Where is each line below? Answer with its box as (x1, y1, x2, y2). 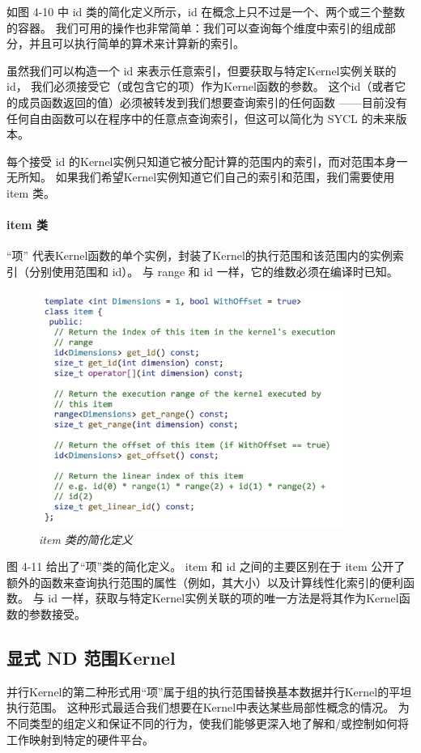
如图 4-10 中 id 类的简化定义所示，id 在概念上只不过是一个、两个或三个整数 (6, 3, 406, 19)
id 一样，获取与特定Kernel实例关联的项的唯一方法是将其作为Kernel (48, 589, 399, 606)
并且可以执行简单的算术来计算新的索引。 (28, 35, 245, 52)
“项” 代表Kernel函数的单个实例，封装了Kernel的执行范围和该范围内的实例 (6, 247, 393, 264)
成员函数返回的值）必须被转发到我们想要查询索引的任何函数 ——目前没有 (17, 93, 407, 110)
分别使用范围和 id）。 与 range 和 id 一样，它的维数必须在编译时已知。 (28, 262, 398, 279)
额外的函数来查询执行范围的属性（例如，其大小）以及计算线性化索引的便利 (6, 573, 403, 590)
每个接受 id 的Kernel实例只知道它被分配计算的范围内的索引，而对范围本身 (6, 152, 397, 169)
